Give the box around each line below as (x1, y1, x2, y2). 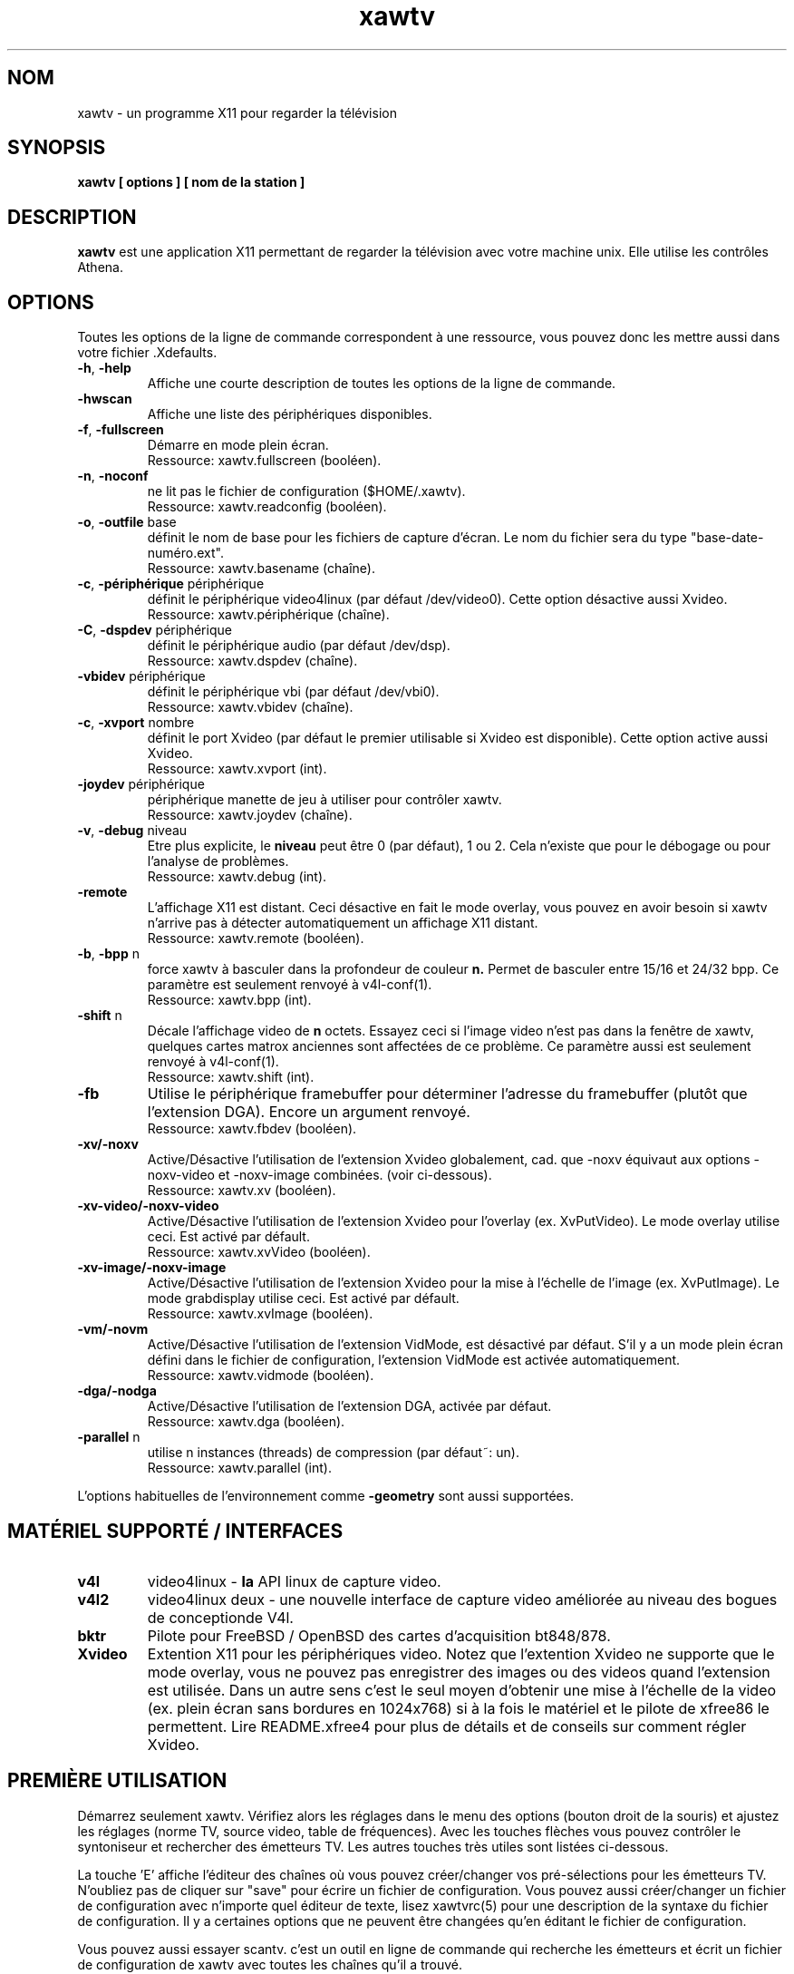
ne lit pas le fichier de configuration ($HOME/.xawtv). (147, 483, 466, 500)
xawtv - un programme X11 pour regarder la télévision (77, 104, 397, 121)
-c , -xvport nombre (77, 715, 195, 731)
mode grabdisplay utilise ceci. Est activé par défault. (147, 1290, 460, 1307)
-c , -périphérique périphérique (77, 576, 265, 592)
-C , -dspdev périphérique (77, 622, 232, 638)
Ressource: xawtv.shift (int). (147, 1069, 315, 1085)
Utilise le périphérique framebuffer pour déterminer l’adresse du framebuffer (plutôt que (147, 1084, 748, 1104)
